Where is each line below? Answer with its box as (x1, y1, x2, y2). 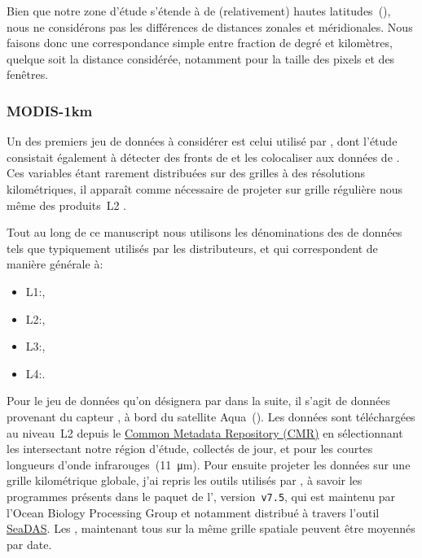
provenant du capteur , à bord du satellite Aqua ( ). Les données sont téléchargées (7, 408, 415, 425)
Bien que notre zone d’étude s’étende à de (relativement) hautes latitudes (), (7, 2, 391, 19)
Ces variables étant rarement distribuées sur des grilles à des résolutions (7, 164, 366, 181)
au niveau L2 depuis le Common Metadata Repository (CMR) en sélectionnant (7, 424, 403, 441)
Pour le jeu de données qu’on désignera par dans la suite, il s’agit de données (7, 392, 390, 409)
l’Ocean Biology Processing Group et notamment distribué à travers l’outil (7, 504, 380, 521)
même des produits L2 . (7, 196, 126, 213)
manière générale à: (7, 255, 103, 272)
